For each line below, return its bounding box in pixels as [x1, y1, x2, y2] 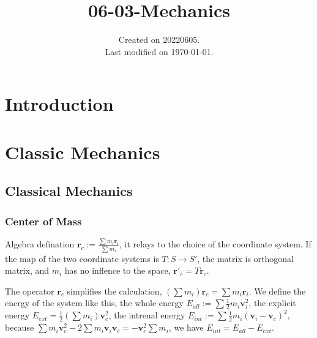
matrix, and [5, 264, 50, 277]
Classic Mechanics [5, 139, 160, 164]
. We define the [248, 284, 306, 297]
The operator [5, 284, 54, 297]
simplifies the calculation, [67, 284, 162, 297]
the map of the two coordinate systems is [5, 252, 159, 265]
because [5, 321, 34, 334]
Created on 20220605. [118, 33, 200, 46]
